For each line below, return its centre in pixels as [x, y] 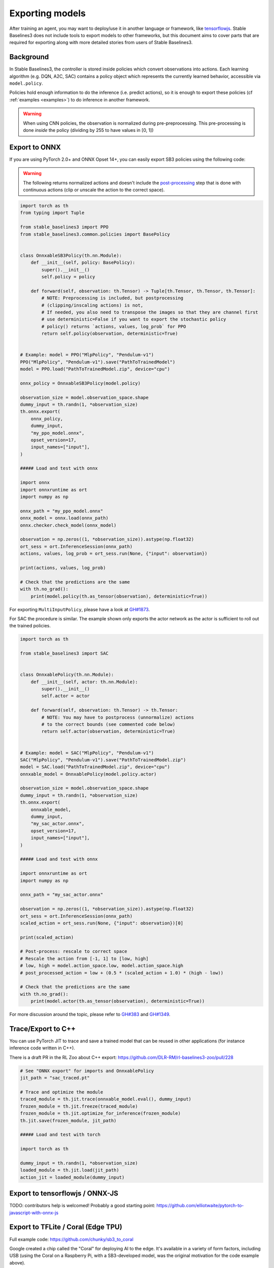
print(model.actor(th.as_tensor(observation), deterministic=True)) [118, 1001]
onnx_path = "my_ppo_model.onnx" [62, 511]
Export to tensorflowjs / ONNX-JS [64, 1194]
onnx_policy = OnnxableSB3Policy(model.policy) [80, 383]
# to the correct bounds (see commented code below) [108, 724]
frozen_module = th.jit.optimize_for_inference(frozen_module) [100, 1114]
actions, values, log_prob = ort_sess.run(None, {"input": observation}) [114, 554]
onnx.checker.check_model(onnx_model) [68, 525]
